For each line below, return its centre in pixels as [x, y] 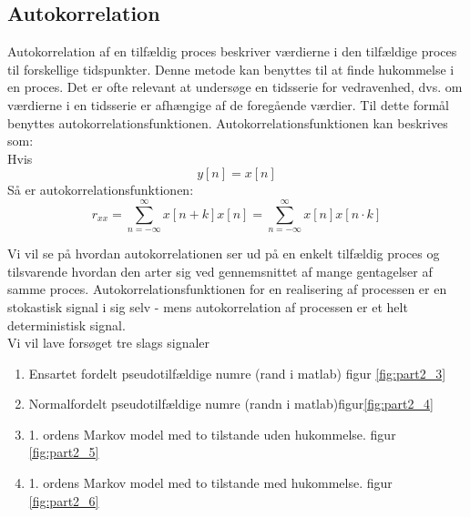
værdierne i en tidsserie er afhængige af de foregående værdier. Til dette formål [229, 104]
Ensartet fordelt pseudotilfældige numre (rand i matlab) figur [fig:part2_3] [237, 373]
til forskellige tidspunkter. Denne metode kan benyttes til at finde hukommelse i [231, 69]
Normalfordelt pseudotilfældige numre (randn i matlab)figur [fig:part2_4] [231, 404]
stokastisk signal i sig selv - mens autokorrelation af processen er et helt [208, 306]
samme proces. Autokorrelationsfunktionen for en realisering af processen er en [227, 289]
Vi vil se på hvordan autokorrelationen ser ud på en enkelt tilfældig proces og [224, 253]
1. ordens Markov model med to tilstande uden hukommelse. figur [212, 434]
